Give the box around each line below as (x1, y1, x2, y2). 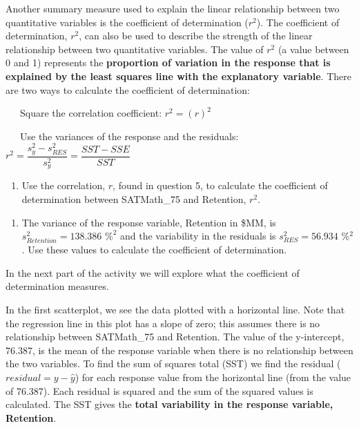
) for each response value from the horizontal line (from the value (75, 370, 351, 385)
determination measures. (6, 279, 109, 293)
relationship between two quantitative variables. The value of (6, 41, 264, 56)
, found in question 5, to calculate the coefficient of (113, 178, 328, 193)
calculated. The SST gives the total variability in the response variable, (6, 397, 333, 411)
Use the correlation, (21, 178, 106, 193)
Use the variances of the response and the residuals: (19, 128, 239, 143)
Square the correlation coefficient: (19, 106, 162, 120)
